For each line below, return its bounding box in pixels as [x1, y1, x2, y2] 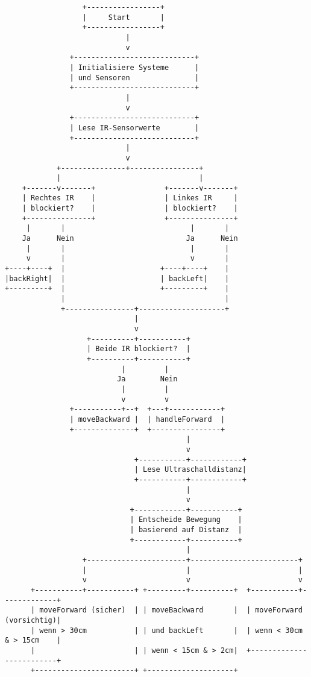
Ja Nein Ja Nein [22, 234, 238, 243]
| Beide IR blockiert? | [87, 345, 190, 354]
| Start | [82, 13, 165, 22]
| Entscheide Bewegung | [130, 515, 242, 524]
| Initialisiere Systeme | [69, 63, 199, 72]
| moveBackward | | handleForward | [69, 415, 225, 424]
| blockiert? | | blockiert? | [22, 204, 238, 213]
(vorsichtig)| [5, 616, 61, 625]
